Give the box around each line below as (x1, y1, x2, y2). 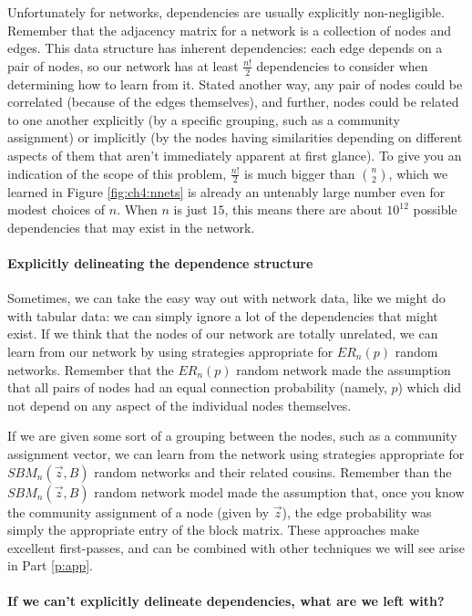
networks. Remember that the (7, 360, 174, 379)
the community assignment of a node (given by (7, 502, 270, 521)
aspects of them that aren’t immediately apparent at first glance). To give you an (7, 145, 462, 164)
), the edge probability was (282, 502, 432, 521)
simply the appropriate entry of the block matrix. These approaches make (7, 520, 419, 539)
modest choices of (7, 200, 106, 219)
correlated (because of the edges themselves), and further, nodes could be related (7, 92, 459, 111)
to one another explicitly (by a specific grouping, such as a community (7, 110, 400, 129)
